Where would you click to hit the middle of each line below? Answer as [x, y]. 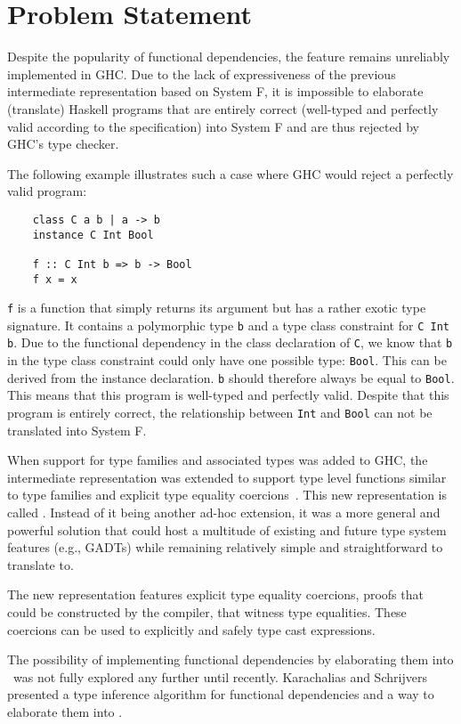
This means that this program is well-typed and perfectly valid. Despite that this [228, 395]
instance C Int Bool [93, 235]
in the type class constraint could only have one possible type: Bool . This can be [227, 360]
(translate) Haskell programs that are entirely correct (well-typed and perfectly [223, 108]
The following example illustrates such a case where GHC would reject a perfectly [230, 173]
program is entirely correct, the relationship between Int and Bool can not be [220, 413]
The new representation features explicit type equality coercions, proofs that [215, 594]
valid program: [47, 191]
